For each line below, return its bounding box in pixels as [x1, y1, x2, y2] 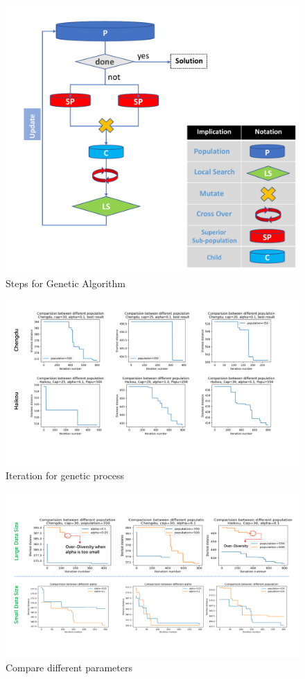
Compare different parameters [6, 660, 132, 674]
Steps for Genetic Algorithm [6, 276, 125, 291]
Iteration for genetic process [6, 468, 124, 483]
